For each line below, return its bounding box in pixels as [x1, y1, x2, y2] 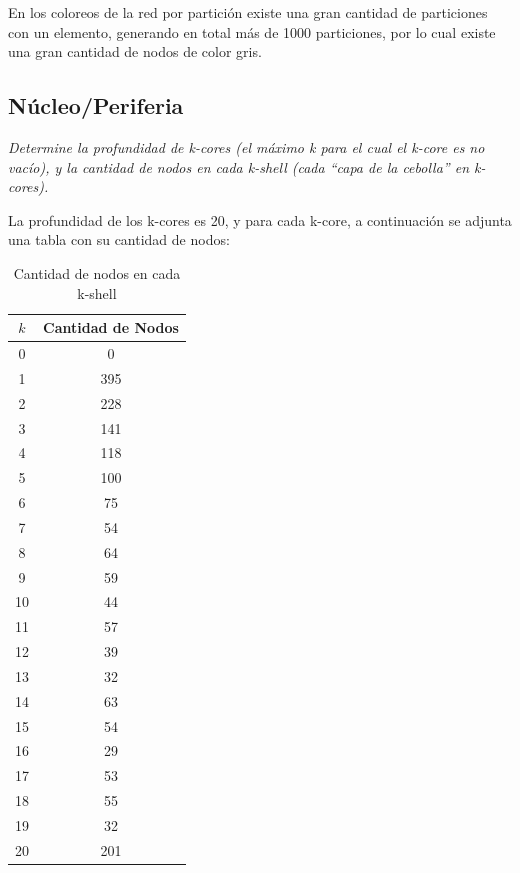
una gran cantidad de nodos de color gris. [8, 41, 262, 62]
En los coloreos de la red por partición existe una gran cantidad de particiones [8, 2, 488, 22]
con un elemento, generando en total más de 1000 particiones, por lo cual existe [8, 21, 496, 42]
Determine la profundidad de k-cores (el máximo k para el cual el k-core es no [8, 136, 485, 157]
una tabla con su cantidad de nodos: [8, 229, 230, 250]
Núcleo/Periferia [8, 90, 184, 121]
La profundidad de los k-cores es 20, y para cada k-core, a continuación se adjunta [8, 209, 512, 230]
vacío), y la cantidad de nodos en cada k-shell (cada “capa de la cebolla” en [8, 156, 470, 177]
